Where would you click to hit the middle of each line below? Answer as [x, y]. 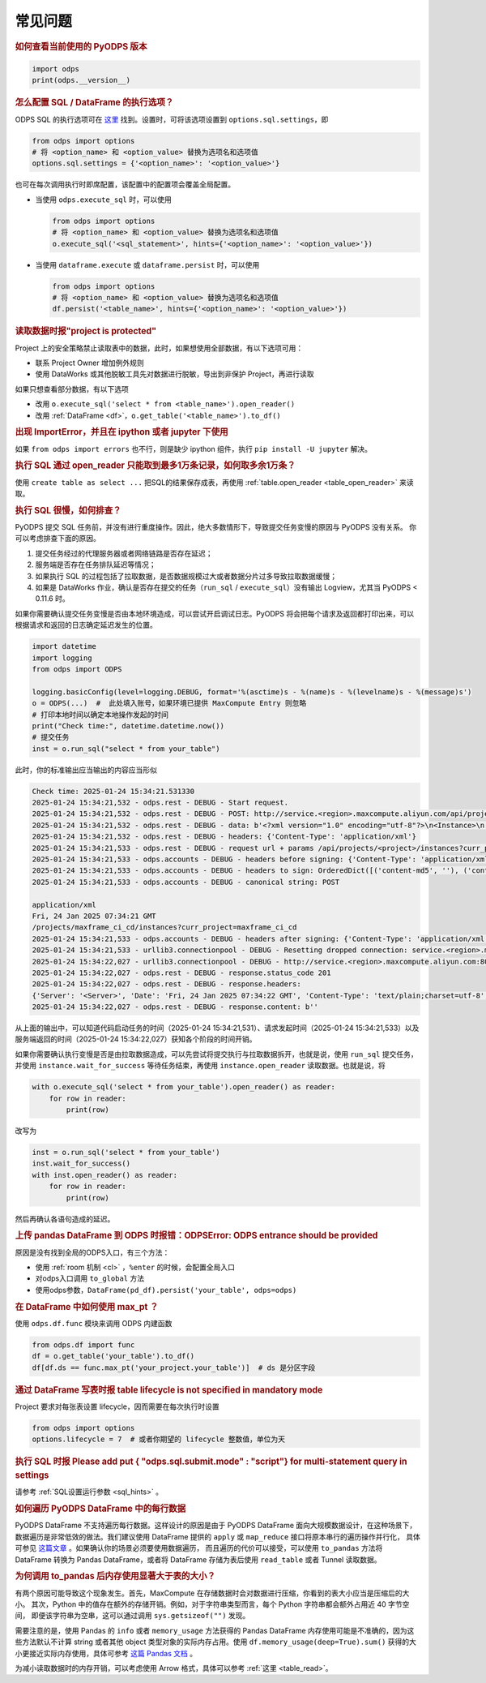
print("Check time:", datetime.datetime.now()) [128, 726]
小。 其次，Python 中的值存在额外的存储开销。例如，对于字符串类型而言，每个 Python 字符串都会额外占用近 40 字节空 [212, 1604]
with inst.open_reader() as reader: [105, 1175]
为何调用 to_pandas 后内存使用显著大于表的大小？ [115, 1576]
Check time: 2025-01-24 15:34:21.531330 [113, 791]
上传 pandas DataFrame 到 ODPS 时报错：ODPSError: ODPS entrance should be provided [196, 1235]
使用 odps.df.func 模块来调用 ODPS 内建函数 [94, 1323]
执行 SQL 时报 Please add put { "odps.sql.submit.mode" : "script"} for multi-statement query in [211, 1462]
